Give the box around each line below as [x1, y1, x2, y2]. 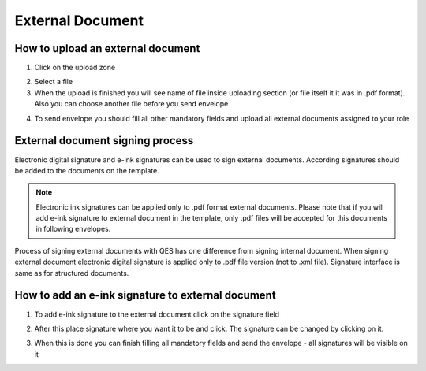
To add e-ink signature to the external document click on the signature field [34, 310, 280, 319]
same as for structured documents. [14, 268, 129, 277]
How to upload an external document [14, 42, 200, 55]
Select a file [34, 77, 73, 87]
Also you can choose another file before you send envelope [34, 99, 229, 109]
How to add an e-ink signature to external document [14, 288, 276, 302]
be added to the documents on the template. [14, 165, 159, 175]
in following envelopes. [35, 224, 111, 234]
